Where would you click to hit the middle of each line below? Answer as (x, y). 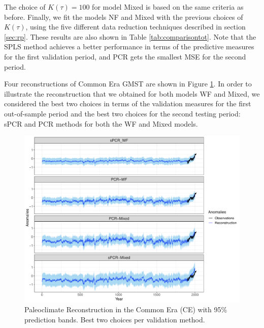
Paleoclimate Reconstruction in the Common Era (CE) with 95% (126, 309)
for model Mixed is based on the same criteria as (168, 7)
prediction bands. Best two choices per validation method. (115, 319)
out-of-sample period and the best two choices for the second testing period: (122, 113)
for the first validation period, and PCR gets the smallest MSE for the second (125, 56)
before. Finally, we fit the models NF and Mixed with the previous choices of (124, 17)
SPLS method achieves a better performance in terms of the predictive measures (129, 47)
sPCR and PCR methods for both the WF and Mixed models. (101, 123)
